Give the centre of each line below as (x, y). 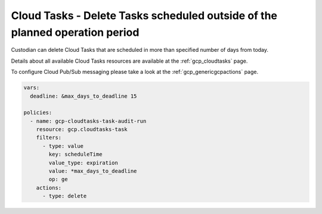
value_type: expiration (83, 163)
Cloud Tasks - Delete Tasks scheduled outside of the (144, 15)
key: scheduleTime (75, 154)
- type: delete (65, 196)
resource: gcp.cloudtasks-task (82, 129)
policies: (38, 113)
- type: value (63, 146)
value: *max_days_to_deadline (93, 171)
